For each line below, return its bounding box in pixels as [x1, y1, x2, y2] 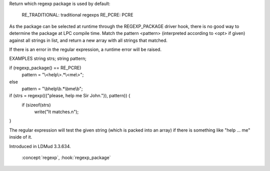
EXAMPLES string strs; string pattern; [9, 55, 87, 62]
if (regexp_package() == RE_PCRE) [9, 65, 81, 71]
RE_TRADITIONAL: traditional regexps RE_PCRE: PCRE [21, 12, 133, 18]
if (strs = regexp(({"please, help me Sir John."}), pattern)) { [9, 93, 130, 99]
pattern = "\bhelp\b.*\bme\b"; [21, 85, 83, 92]
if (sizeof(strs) [21, 102, 51, 108]
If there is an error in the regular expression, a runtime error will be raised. [9, 46, 162, 52]
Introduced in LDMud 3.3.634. [9, 143, 71, 149]
